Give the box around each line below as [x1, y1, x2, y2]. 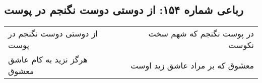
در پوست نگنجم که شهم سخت [148, 27, 254, 39]
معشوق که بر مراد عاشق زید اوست [130, 59, 254, 71]
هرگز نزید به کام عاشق [8, 53, 88, 65]
